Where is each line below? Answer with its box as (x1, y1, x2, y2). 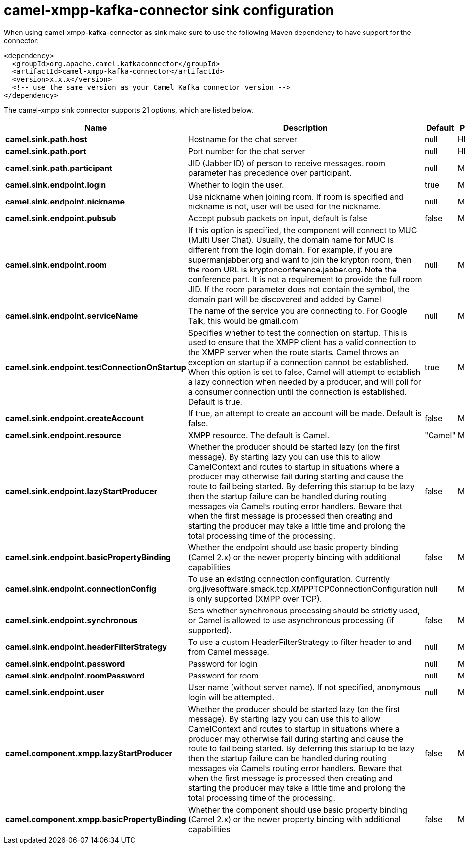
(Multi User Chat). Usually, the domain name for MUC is (188, 235, 394, 245)
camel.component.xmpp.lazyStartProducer (5, 748, 173, 758)
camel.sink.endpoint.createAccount (5, 413, 144, 423)
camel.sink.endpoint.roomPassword (5, 670, 145, 680)
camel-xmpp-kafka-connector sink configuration (4, 2, 334, 19)
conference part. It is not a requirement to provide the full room (188, 274, 422, 284)
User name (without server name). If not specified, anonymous (188, 682, 421, 692)
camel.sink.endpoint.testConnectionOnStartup (5, 362, 186, 372)
